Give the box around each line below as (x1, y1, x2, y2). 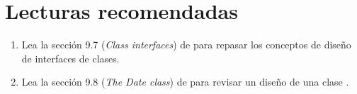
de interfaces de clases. (21, 51, 120, 65)
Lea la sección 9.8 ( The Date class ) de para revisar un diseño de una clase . (21, 74, 349, 89)
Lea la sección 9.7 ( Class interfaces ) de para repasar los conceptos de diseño (21, 37, 351, 52)
